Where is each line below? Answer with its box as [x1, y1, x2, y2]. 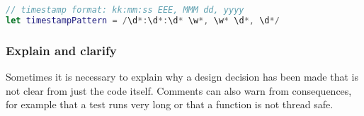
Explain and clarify [6, 41, 117, 59]
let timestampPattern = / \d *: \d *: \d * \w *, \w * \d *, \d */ [6, 15, 280, 25]
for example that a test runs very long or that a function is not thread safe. [6, 97, 334, 112]
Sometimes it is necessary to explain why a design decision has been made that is [6, 69, 358, 83]
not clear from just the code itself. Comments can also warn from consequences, [6, 83, 352, 98]
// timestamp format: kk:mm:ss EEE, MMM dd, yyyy [6, 5, 244, 15]
